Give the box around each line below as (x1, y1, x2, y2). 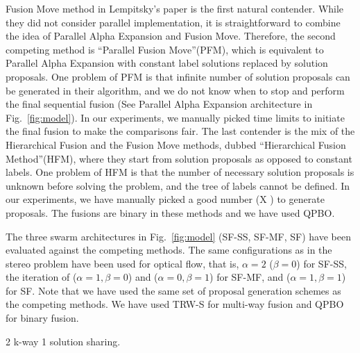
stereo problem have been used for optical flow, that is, (6, 256, 239, 270)
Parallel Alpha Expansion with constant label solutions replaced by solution (6, 56, 328, 70)
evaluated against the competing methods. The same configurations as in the (6, 243, 332, 257)
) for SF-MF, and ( (209, 270, 291, 284)
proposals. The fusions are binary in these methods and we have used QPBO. (6, 205, 335, 220)
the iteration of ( (6, 270, 77, 284)
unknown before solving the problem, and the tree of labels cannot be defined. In (6, 178, 350, 192)
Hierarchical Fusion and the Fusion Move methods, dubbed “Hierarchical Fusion (6, 137, 346, 151)
